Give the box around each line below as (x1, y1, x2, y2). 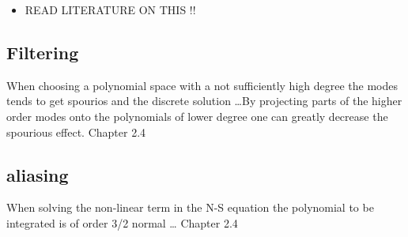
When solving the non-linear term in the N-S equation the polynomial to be (6, 199, 374, 216)
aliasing (6, 162, 69, 186)
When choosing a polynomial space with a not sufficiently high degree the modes (6, 77, 398, 93)
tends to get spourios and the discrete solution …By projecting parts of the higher (6, 92, 402, 109)
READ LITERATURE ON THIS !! (25, 2, 196, 17)
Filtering (6, 39, 79, 64)
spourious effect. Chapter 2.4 (6, 123, 146, 140)
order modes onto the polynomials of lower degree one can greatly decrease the (6, 107, 388, 124)
